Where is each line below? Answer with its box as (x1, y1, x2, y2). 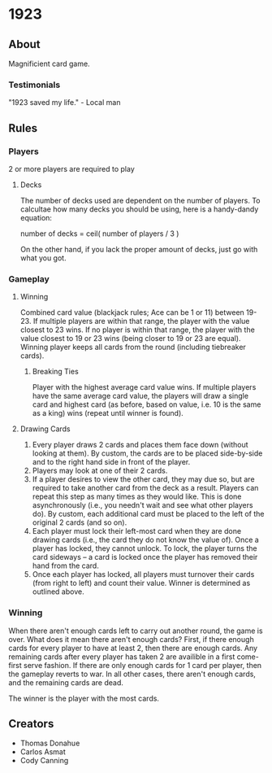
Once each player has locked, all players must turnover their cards (32, 570, 255, 579)
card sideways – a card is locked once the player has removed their (32, 552, 258, 562)
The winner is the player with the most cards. (8, 693, 160, 703)
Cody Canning (19, 756, 69, 766)
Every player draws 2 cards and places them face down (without (32, 440, 249, 450)
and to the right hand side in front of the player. (32, 457, 191, 467)
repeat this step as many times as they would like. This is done (32, 491, 242, 501)
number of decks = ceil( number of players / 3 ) (19, 229, 179, 238)
